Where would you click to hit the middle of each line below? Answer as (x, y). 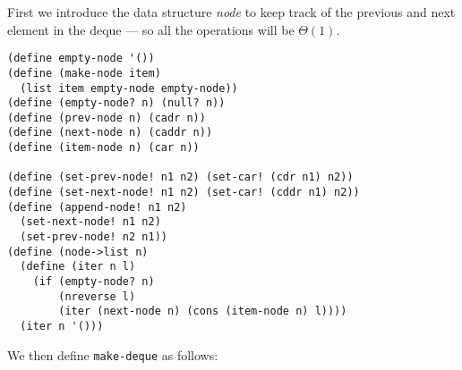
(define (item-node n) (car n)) (103, 148)
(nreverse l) (97, 296)
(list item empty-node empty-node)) (129, 88)
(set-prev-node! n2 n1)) (94, 237)
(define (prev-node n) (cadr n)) (107, 118)
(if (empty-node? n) (94, 282)
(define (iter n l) (78, 267)
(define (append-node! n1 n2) (97, 207)
